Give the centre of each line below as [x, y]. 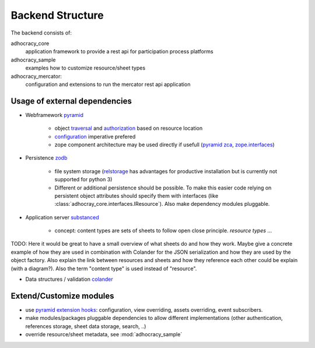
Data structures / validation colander [69, 279]
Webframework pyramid [55, 115]
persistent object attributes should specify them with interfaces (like [136, 195]
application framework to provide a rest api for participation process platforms [119, 51]
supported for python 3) [83, 180]
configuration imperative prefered [95, 136]
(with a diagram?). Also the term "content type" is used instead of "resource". [104, 268]
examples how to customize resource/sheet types [85, 68]
